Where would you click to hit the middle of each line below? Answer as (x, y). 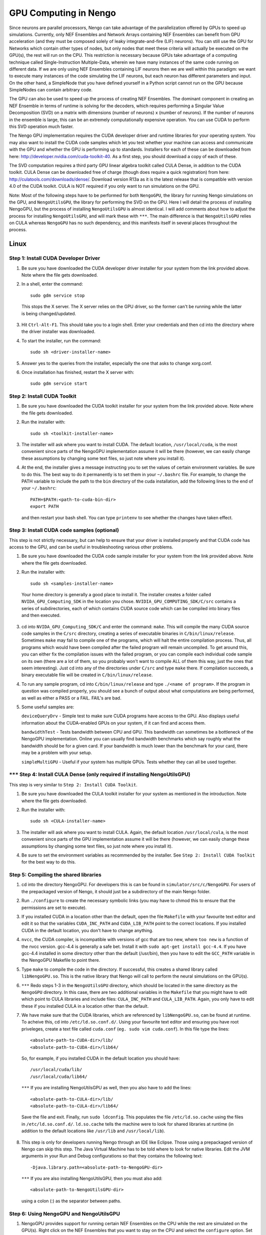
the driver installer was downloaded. (58, 331)
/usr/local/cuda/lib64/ (59, 1076)
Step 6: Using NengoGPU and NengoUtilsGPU (65, 1214)
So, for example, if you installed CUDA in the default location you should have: (101, 1058)
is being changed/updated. (49, 313)
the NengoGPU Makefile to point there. (61, 960)
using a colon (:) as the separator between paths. (71, 1201)
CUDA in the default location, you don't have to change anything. (87, 930)
